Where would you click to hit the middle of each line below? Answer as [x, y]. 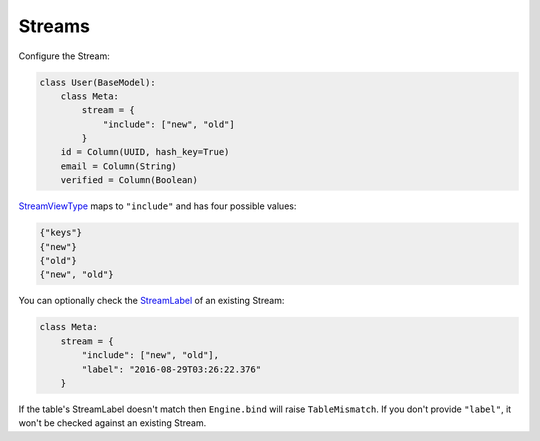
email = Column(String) [118, 166]
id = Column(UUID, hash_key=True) [145, 152]
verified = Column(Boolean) [129, 180]
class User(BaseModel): [98, 82]
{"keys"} [61, 233]
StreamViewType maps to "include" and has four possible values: [157, 206]
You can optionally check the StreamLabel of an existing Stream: [151, 301]
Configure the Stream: [64, 56]
